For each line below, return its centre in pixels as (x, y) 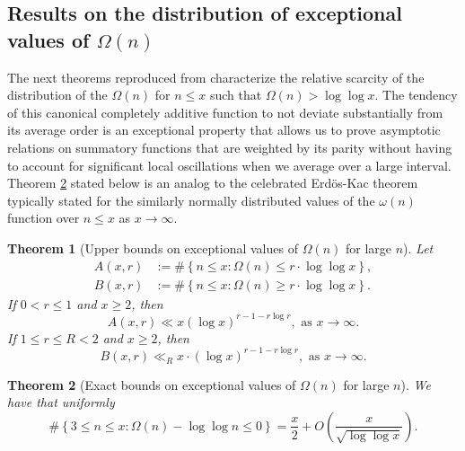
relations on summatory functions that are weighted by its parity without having (230, 147)
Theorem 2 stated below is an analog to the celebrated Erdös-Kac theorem (213, 183)
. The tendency (416, 95)
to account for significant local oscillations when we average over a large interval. (229, 165)
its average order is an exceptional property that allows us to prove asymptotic (224, 130)
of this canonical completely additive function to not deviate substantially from (225, 112)
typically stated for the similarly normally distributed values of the (191, 200)
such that (236, 95)
